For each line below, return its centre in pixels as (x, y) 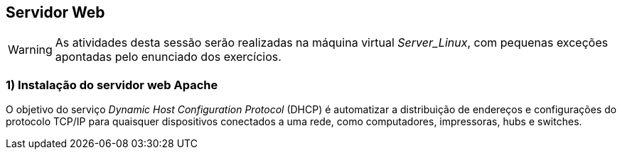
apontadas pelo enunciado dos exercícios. (168, 57)
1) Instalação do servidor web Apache (112, 85)
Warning (30, 50)
